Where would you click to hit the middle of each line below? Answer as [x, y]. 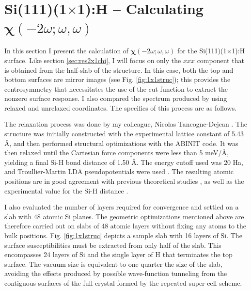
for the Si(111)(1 [202, 51]
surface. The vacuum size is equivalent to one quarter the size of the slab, [113, 264]
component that [220, 60]
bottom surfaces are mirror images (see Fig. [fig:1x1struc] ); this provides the [118, 79]
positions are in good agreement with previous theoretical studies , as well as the [124, 181]
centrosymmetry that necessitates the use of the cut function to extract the [116, 89]
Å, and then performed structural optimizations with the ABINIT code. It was [121, 143]
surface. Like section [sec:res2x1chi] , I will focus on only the [93, 60]
